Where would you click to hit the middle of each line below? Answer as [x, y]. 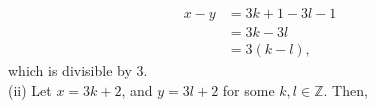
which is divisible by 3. [78, 70]
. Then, [345, 89]
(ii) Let [30, 89]
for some [248, 89]
